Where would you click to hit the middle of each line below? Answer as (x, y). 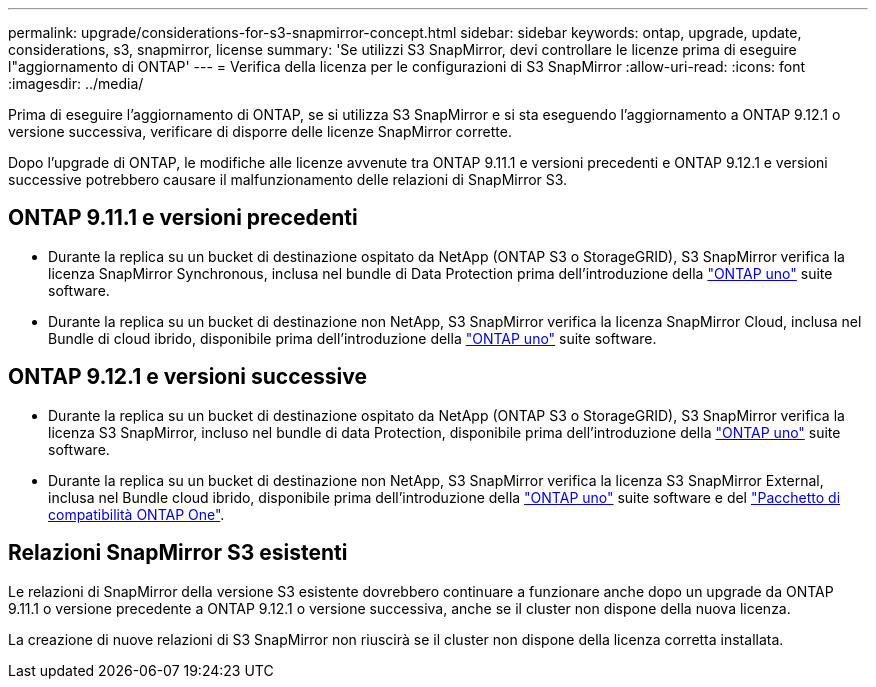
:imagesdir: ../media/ (76, 83)
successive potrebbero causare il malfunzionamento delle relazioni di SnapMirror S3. (288, 179)
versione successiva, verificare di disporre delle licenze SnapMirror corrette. (260, 131)
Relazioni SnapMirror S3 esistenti (178, 553)
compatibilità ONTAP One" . (136, 514)
